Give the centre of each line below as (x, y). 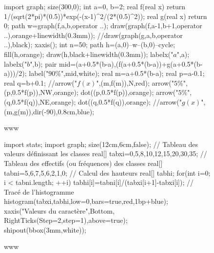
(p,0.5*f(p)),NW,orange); (41, 92)
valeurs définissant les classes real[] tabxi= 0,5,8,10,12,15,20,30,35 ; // (106, 154)
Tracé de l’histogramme (39, 191)
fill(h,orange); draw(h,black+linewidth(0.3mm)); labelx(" (89, 54)
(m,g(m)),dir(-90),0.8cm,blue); (49, 111)
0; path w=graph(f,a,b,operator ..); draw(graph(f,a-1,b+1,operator (103, 26)
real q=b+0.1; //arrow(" (41, 82)
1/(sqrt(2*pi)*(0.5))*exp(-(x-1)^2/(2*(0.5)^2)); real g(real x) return (106, 16)
